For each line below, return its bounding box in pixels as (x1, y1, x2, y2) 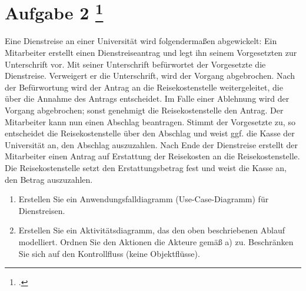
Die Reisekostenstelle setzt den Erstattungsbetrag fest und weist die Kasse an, (5, 161, 287, 173)
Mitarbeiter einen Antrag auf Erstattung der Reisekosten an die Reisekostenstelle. (5, 150, 300, 162)
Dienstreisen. (18, 204, 65, 216)
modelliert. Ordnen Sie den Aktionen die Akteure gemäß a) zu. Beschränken (18, 235, 294, 247)
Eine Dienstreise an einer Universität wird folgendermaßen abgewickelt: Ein (5, 35, 277, 47)
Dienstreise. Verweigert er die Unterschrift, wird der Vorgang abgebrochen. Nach (5, 69, 295, 82)
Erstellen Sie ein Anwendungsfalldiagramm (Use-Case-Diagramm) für (18, 193, 269, 205)
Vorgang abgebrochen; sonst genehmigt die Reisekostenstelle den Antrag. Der (5, 104, 284, 116)
